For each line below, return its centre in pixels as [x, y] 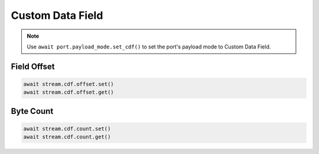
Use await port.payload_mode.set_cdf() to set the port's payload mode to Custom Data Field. [149, 47]
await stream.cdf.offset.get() [69, 92]
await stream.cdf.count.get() [67, 137]
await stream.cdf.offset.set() [69, 84]
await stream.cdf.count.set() [67, 129]
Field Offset [33, 66]
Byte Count [32, 111]
